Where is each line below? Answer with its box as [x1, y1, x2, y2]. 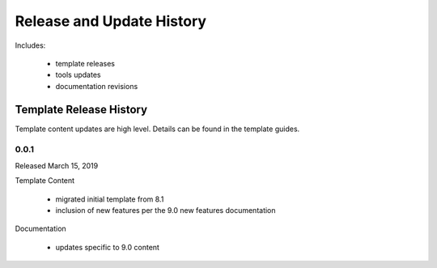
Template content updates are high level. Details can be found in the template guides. [15, 124, 300, 134]
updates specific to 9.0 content [55, 242, 159, 252]
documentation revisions [55, 81, 138, 91]
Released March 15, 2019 [15, 160, 99, 170]
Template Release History [15, 102, 148, 117]
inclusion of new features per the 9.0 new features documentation [55, 205, 276, 215]
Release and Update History [15, 12, 206, 30]
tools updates [55, 70, 101, 80]
